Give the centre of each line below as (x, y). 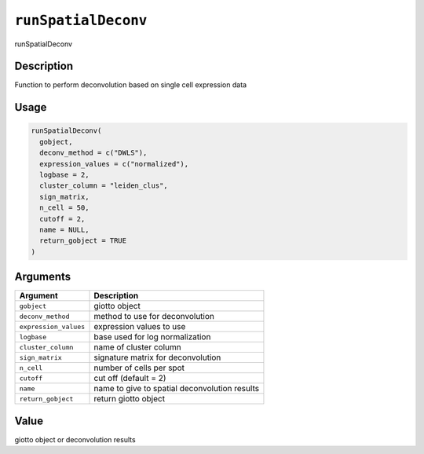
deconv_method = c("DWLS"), (93, 153)
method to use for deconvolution (154, 317)
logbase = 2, (64, 175)
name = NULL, (64, 229)
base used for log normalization (152, 337)
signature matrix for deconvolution (157, 357)
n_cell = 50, (64, 208)
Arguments (43, 277)
